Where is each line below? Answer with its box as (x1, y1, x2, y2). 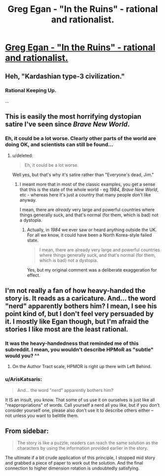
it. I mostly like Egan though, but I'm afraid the (5, 317, 149, 326)
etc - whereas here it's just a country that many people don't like (19, 191, 151, 197)
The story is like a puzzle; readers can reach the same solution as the (17, 440, 159, 446)
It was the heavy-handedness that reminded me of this (5, 340, 139, 347)
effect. (27, 272, 40, 278)
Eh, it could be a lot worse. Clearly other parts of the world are (5, 135, 157, 142)
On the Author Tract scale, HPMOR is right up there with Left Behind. (12, 364, 152, 370)
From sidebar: (5, 427, 49, 435)
